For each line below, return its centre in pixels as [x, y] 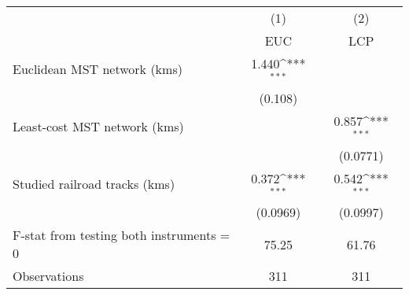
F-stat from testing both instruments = [122, 235]
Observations [48, 276]
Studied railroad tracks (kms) [94, 183]
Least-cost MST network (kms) [98, 127]
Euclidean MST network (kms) [98, 69]
